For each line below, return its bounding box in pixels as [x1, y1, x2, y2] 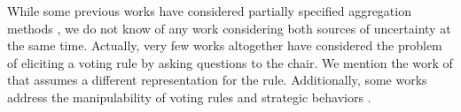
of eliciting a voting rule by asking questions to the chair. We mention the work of [7, 53, 453, 71]
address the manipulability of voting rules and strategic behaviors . [7, 87, 371, 106]
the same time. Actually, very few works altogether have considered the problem [7, 36, 442, 55]
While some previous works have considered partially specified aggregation [7, 2, 411, 19]
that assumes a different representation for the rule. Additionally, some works [7, 71, 427, 89]
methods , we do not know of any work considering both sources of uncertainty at [7, 19, 451, 37]
